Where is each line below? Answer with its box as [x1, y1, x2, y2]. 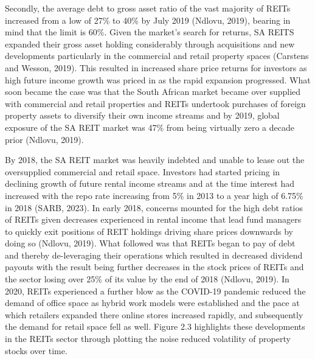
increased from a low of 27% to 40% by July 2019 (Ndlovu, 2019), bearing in [5, 13, 291, 26]
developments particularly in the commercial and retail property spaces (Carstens [5, 49, 309, 62]
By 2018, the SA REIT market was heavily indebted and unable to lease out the [5, 153, 305, 166]
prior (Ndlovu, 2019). [5, 133, 84, 145]
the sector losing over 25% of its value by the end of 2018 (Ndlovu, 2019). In [5, 273, 289, 285]
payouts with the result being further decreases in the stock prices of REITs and [5, 260, 304, 273]
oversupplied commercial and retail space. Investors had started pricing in [5, 165, 280, 178]
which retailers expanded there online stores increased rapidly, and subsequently [5, 308, 303, 321]
